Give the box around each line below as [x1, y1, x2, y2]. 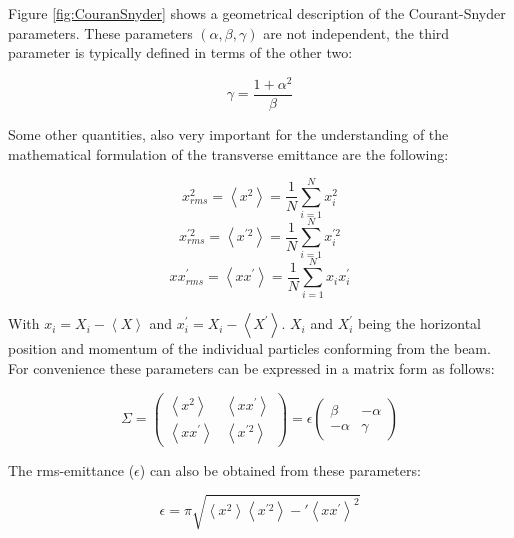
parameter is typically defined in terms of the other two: [8, 42, 353, 63]
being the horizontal [358, 313, 482, 334]
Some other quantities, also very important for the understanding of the [8, 123, 449, 144]
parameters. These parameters [8, 22, 193, 43]
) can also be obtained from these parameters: [139, 459, 421, 480]
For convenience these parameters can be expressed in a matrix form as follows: [8, 358, 495, 379]
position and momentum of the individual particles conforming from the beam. [8, 338, 491, 359]
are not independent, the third [263, 22, 450, 43]
